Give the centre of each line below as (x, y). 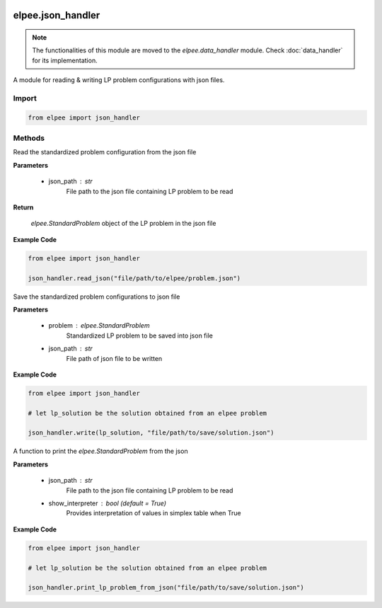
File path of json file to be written (114, 358)
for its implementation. (65, 60)
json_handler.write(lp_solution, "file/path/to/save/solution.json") (151, 433)
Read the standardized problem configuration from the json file (105, 152)
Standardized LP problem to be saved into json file (140, 335)
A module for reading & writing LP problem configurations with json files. (119, 80)
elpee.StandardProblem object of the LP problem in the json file (123, 224)
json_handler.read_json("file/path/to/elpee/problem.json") (134, 278)
